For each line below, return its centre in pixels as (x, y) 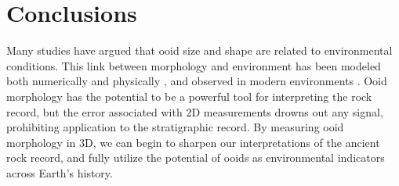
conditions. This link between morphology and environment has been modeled (194, 65)
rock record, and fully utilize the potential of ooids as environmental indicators (196, 157)
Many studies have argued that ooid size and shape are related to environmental (199, 50)
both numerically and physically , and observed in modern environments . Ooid (197, 81)
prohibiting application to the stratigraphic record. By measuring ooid (175, 127)
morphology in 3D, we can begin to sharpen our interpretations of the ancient (193, 142)
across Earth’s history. (60, 172)
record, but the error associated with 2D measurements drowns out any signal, (195, 111)
